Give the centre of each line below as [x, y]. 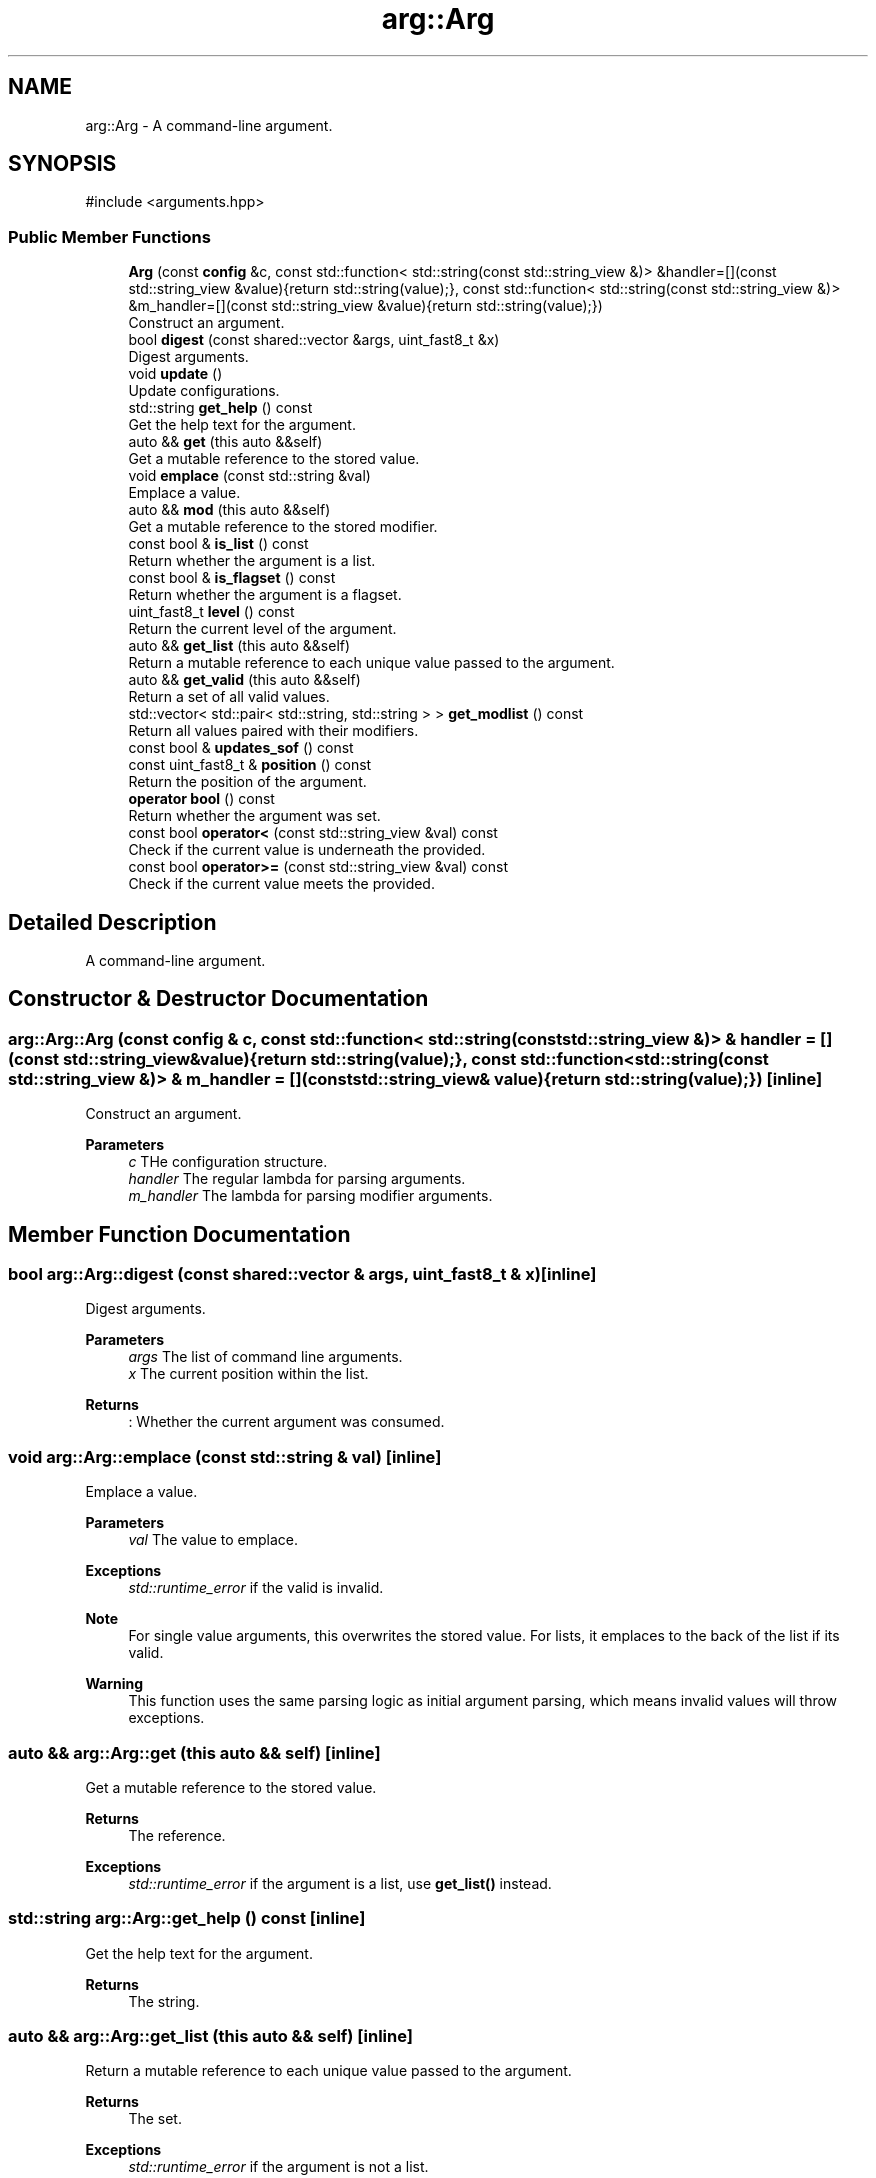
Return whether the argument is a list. [252, 561]
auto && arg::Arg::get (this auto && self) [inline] [194, 1752]
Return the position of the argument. [247, 782]
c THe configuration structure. [228, 1162]
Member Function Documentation [179, 1234]
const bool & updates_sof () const [241, 748]
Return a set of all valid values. [229, 697]
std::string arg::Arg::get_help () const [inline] [187, 1918]
